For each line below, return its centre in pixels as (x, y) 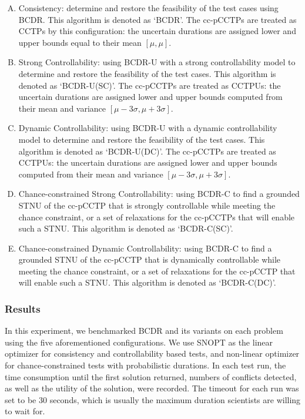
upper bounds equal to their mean (80, 42)
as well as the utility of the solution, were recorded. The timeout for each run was (152, 388)
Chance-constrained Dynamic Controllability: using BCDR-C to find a (145, 248)
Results (23, 308)
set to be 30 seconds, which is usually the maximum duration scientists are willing (153, 399)
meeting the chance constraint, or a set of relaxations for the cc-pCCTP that (157, 271)
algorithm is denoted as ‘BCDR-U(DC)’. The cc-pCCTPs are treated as (147, 151)
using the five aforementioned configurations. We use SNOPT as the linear (139, 342)
